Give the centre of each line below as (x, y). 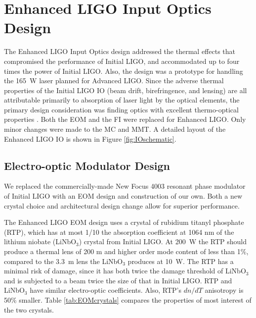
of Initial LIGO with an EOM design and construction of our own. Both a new (123, 196)
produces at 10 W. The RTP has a (181, 261)
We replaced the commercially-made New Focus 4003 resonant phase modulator (125, 186)
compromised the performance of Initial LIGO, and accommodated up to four (122, 61)
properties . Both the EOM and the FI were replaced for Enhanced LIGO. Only (125, 119)
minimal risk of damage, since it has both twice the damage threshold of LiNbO (125, 271)
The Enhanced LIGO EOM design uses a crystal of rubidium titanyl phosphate (124, 222)
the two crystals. (29, 309)
